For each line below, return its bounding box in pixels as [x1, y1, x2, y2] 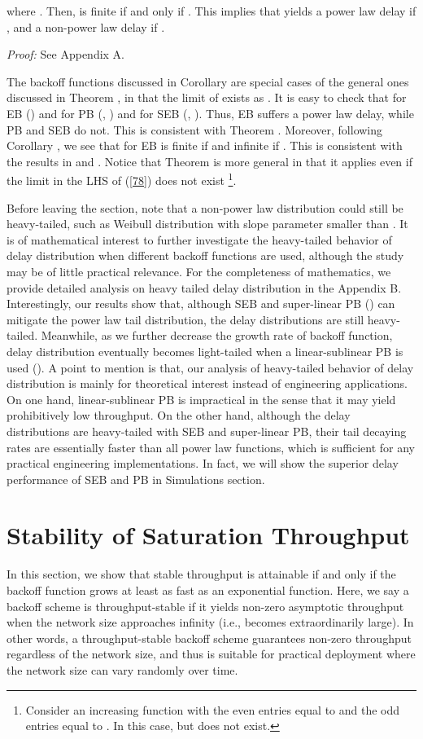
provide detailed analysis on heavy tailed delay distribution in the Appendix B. [7, 279, 402, 296]
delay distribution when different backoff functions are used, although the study [7, 247, 404, 264]
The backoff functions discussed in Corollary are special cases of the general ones [7, 73, 409, 90]
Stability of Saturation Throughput [7, 518, 410, 552]
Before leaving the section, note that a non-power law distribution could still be [7, 199, 403, 216]
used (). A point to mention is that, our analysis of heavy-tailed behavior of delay [7, 359, 414, 376]
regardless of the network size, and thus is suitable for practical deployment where [7, 645, 416, 662]
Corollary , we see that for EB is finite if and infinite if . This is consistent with [7, 137, 403, 154]
